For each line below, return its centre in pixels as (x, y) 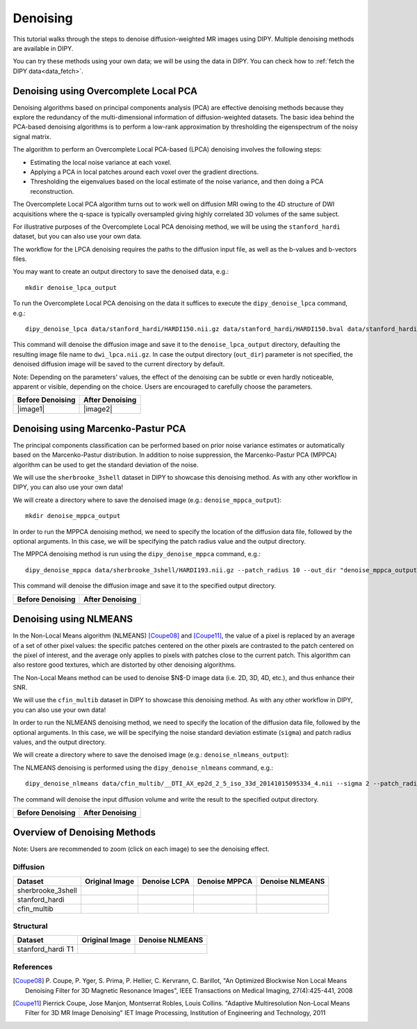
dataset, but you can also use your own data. (77, 236)
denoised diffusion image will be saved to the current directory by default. (119, 364)
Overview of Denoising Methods (84, 833)
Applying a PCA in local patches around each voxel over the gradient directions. (145, 172)
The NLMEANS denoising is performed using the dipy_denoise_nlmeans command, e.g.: (143, 768)
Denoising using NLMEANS (73, 619)
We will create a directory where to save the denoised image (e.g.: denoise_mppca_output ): (147, 500)
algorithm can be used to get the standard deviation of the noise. (106, 464)
